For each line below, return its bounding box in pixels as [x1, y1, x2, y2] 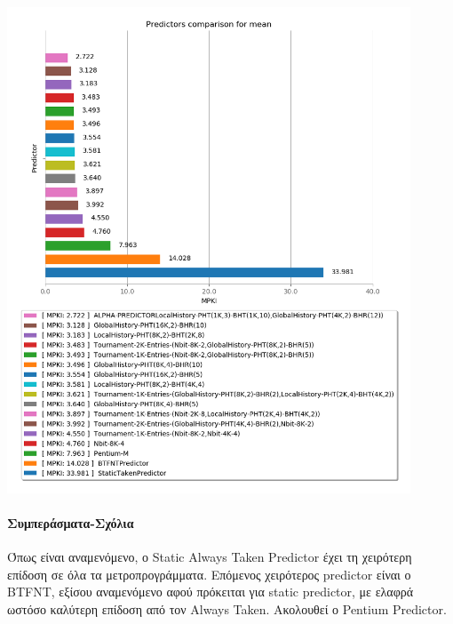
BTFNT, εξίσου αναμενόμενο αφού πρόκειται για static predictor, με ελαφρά [7, 582, 414, 601]
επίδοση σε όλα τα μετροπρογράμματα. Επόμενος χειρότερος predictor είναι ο [7, 564, 411, 583]
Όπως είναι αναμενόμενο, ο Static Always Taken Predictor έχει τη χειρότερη [7, 548, 412, 566]
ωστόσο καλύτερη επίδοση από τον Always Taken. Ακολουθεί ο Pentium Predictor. [7, 599, 447, 618]
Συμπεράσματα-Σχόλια [7, 513, 134, 532]
